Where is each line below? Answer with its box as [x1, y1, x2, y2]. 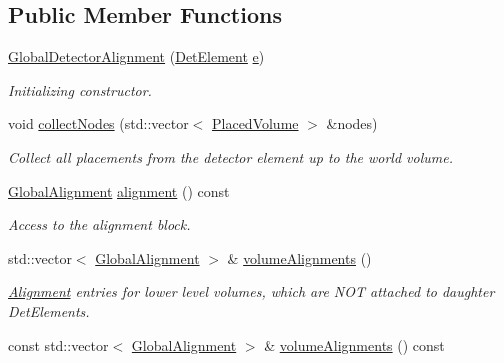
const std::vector [8, 334, 109, 355]
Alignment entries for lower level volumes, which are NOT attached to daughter [8, 281, 495, 302]
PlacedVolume [211, 113, 299, 134]
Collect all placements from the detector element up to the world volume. [8, 146, 453, 167]
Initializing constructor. [8, 79, 152, 100]
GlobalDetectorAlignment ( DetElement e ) [8, 46, 265, 67]
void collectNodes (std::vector [8, 113, 189, 134]
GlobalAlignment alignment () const [8, 180, 230, 201]
